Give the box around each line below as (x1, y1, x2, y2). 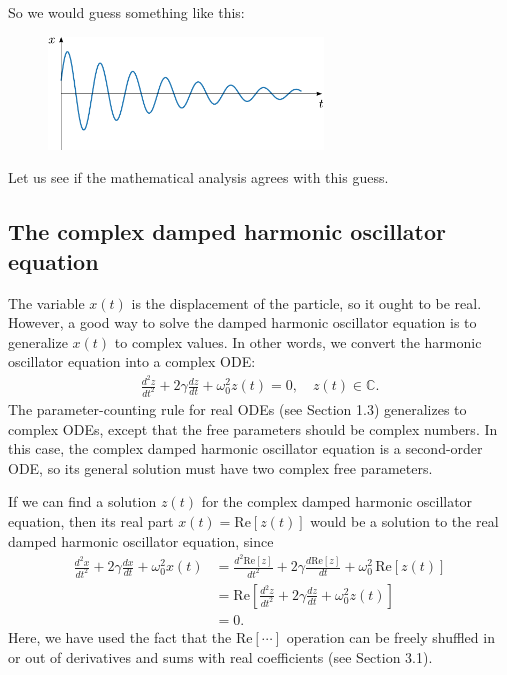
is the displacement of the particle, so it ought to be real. (131, 292, 482, 313)
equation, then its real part (8, 510, 174, 531)
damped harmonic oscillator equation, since (8, 530, 274, 551)
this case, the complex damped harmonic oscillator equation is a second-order (8, 438, 483, 459)
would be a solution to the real (310, 510, 499, 531)
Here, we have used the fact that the (8, 627, 232, 648)
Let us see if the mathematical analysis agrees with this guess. (8, 167, 389, 188)
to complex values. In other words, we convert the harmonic (114, 331, 482, 352)
